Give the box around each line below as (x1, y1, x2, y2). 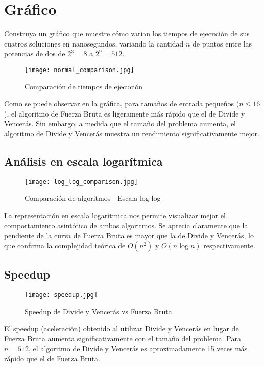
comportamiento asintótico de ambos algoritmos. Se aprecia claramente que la (4, 220, 248, 231)
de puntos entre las (192, 38, 252, 49)
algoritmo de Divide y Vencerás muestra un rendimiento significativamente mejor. (4, 128, 259, 139)
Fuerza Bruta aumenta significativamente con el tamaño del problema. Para (4, 333, 241, 343)
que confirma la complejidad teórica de (4, 240, 126, 250)
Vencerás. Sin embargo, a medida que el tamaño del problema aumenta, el (4, 118, 236, 129)
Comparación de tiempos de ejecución (25, 81, 143, 91)
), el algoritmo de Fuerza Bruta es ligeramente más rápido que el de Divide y (4, 108, 245, 119)
